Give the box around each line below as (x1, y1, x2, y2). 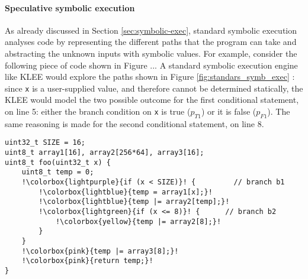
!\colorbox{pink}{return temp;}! (21, 257, 153, 265)
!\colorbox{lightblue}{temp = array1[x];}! (38, 187, 213, 196)
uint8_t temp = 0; (21, 168, 94, 177)
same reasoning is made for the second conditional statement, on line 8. (5, 117, 264, 129)
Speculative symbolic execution (5, 1, 135, 14)
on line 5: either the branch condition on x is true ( (5, 105, 191, 118)
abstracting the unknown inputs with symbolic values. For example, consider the (5, 47, 297, 59)
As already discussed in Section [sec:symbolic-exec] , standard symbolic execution (5, 24, 297, 36)
